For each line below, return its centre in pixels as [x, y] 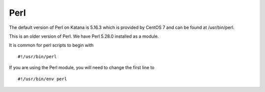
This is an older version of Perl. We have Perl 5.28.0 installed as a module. [84, 36]
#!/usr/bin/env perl [42, 79]
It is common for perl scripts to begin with [51, 45]
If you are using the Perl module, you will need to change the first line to [82, 68]
